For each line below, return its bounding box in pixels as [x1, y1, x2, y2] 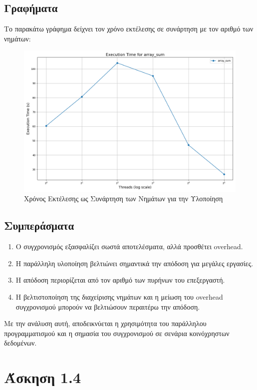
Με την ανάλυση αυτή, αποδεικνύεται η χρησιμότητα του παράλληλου [4, 318, 207, 329]
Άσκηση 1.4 [4, 367, 81, 388]
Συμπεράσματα [4, 218, 74, 233]
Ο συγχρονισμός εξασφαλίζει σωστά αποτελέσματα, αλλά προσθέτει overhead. [15, 241, 243, 252]
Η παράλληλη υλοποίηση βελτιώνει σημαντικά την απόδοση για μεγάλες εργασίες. [15, 258, 254, 268]
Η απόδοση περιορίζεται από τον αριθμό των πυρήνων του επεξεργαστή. [15, 275, 225, 285]
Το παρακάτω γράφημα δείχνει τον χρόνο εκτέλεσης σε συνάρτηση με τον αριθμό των [4, 23, 254, 34]
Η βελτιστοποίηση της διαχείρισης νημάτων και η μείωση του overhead [15, 291, 223, 302]
